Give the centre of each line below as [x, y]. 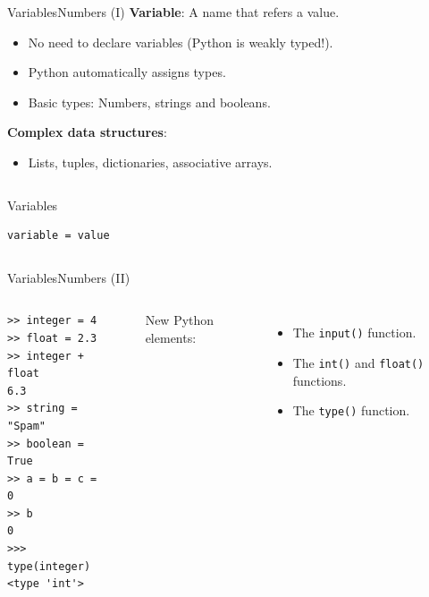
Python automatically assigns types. [127, 72]
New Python [180, 320]
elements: [171, 337]
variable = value [59, 236]
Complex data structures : [87, 132]
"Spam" [26, 426]
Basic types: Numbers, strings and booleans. [149, 102]
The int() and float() [358, 362]
